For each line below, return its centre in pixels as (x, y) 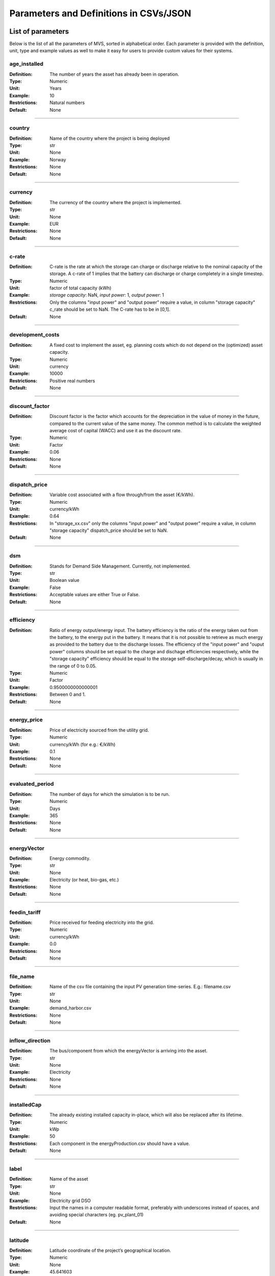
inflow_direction (30, 1040)
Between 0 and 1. (68, 695)
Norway (58, 159)
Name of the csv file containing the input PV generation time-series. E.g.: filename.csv (140, 987)
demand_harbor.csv (71, 1008)
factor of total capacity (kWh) (80, 288)
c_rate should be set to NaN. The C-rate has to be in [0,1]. (110, 309)
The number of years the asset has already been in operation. (114, 74)
